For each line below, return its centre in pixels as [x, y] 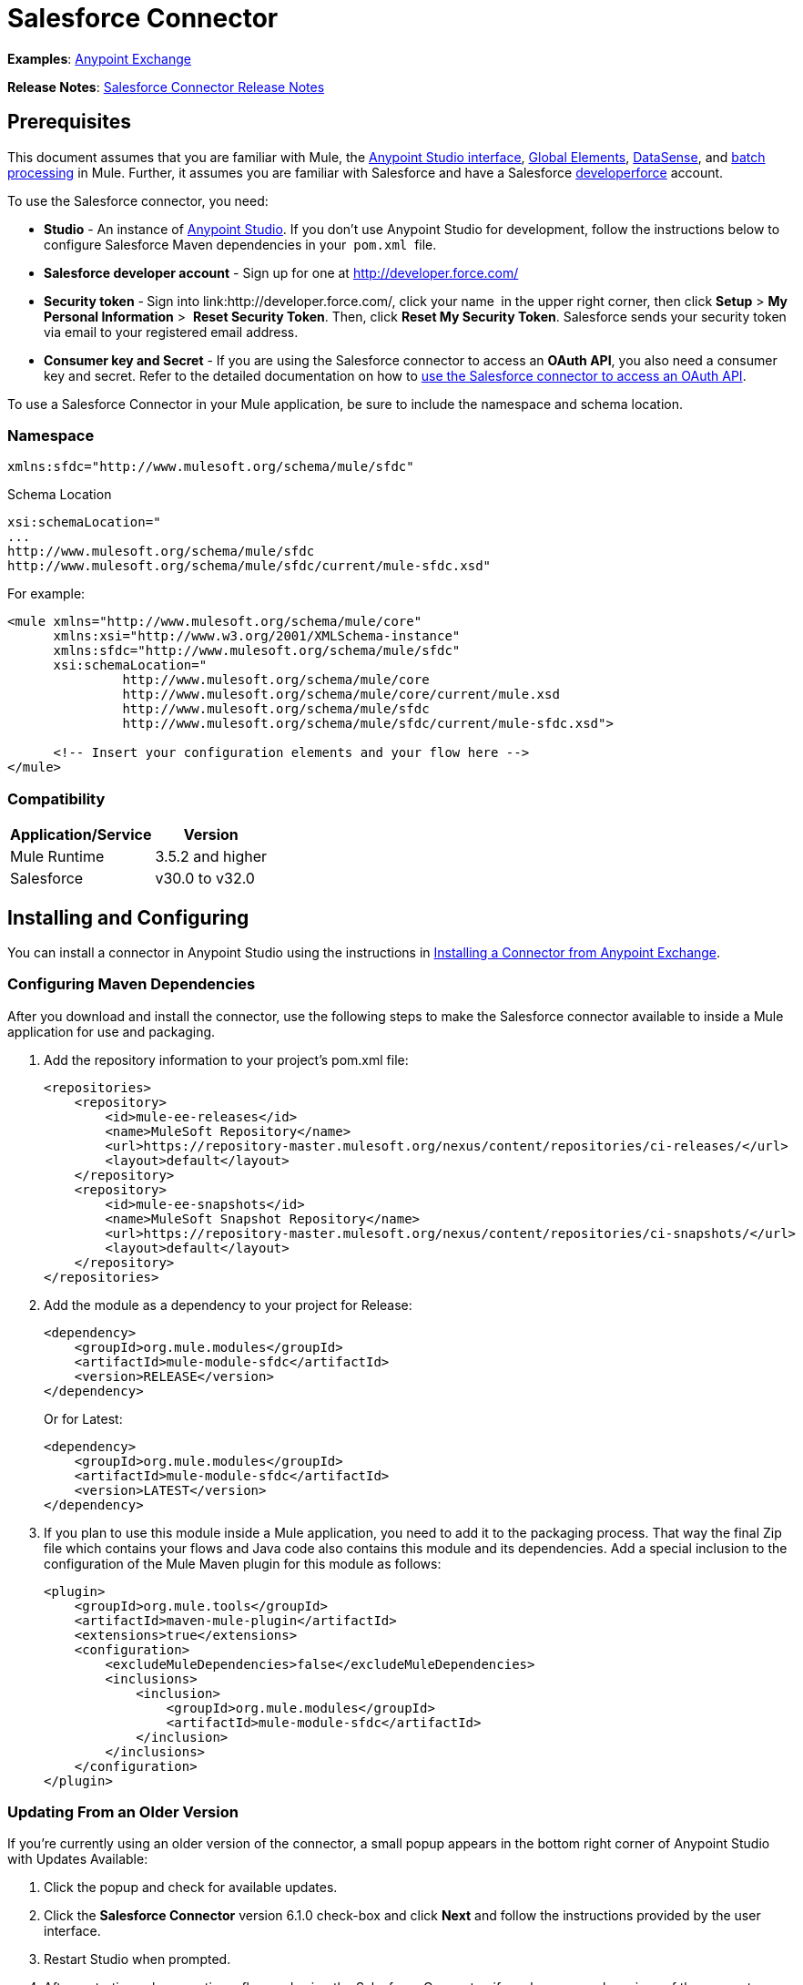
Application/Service [81, 835]
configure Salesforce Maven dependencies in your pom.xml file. [240, 244]
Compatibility [56, 798]
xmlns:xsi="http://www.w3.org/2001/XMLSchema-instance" [257, 636]
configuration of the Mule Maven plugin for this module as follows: [243, 1563]
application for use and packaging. [112, 1031]
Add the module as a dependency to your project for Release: [228, 1305]
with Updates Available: [78, 1859]
